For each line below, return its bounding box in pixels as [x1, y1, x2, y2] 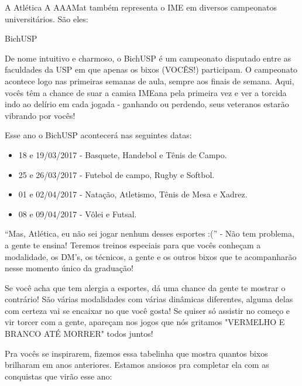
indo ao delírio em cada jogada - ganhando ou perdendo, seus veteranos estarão [5, 98, 289, 110]
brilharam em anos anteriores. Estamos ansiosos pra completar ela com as [5, 358, 269, 371]
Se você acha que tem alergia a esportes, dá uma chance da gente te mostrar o [5, 281, 286, 293]
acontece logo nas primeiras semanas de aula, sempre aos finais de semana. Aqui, [5, 74, 294, 87]
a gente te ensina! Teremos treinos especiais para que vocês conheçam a [5, 238, 261, 251]
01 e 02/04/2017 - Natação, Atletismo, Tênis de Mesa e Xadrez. [18, 188, 248, 200]
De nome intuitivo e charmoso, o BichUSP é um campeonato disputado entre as [5, 52, 291, 64]
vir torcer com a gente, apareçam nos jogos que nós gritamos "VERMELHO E [5, 316, 285, 328]
